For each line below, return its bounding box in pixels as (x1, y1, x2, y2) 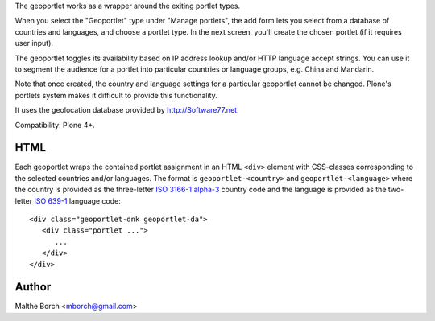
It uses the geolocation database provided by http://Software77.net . (14, 105, 239, 115)
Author (14, 280, 52, 294)
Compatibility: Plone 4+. (14, 120, 96, 130)
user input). (14, 39, 54, 48)
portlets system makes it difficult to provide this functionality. (14, 90, 217, 100)
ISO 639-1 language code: (33, 195, 121, 205)
